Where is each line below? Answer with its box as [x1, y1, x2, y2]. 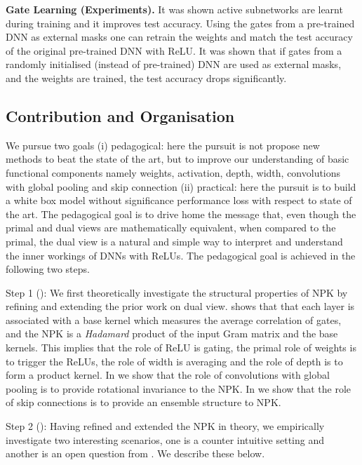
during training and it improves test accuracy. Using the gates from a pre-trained [6, 15, 355, 30]
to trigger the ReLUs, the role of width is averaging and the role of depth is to [6, 353, 343, 368]
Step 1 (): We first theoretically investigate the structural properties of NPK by [6, 285, 348, 299]
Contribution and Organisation [6, 105, 235, 126]
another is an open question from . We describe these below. [6, 446, 265, 461]
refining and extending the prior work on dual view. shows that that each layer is [6, 299, 355, 314]
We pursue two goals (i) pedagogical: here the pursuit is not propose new [6, 137, 320, 152]
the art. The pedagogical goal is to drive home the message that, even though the [6, 206, 356, 221]
